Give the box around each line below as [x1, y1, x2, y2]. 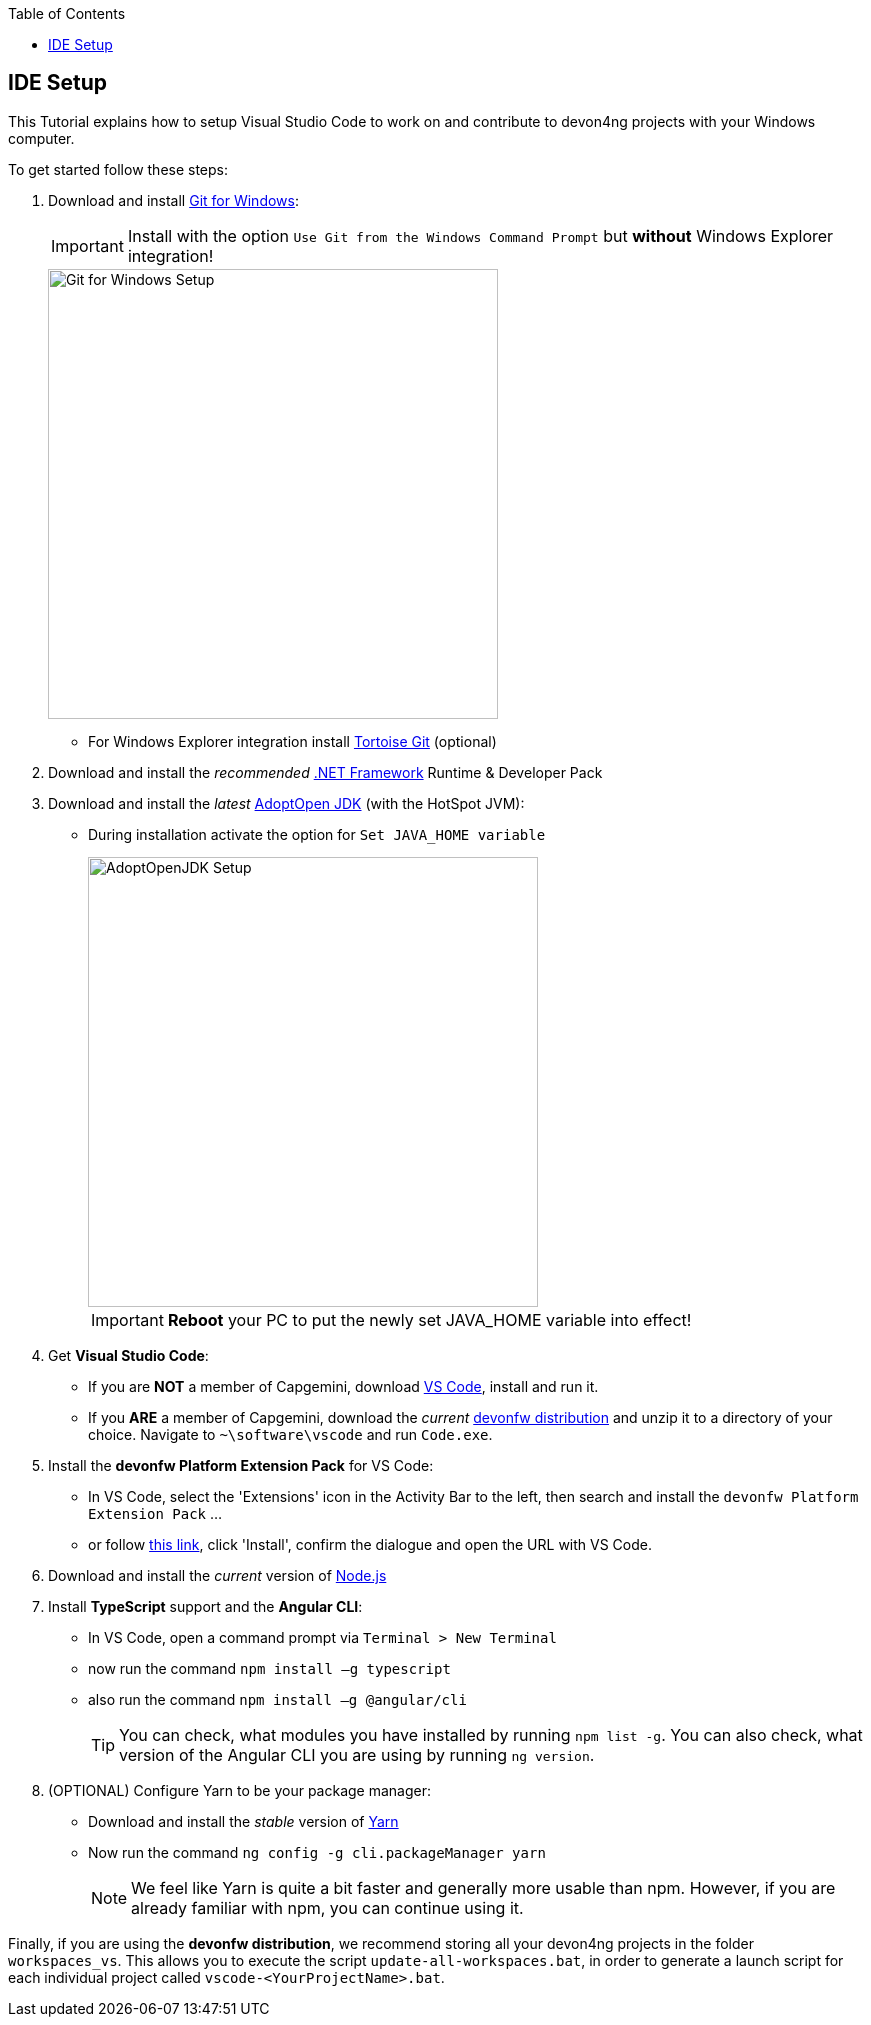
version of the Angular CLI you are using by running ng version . [119, 1744, 595, 1765]
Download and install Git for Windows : [48, 191, 299, 209]
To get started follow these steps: [8, 160, 229, 178]
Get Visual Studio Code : [48, 1346, 209, 1364]
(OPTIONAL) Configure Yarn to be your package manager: [48, 1781, 431, 1799]
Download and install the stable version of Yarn [88, 1812, 399, 1830]
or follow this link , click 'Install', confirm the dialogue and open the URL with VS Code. [88, 1535, 652, 1553]
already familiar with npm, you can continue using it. [131, 1897, 524, 1918]
